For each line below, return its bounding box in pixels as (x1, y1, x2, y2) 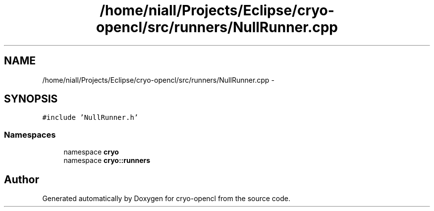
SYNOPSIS (4, 93, 58, 105)
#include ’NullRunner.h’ (42, 113, 139, 122)
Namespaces (4, 129, 56, 140)
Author (4, 173, 39, 186)
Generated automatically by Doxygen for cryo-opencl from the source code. (42, 194, 291, 203)
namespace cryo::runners (63, 156, 151, 165)
